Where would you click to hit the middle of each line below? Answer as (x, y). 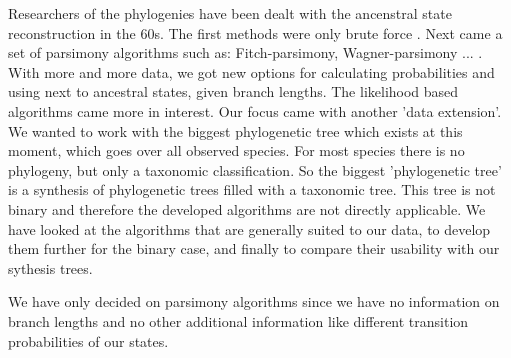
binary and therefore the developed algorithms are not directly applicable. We (247, 208)
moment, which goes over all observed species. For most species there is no (236, 150)
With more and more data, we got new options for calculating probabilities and (251, 71)
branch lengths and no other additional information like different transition (238, 320)
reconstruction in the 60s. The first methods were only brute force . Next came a (255, 32)
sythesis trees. (50, 267)
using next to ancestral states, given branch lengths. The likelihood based (233, 91)
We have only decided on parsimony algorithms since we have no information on (254, 301)
